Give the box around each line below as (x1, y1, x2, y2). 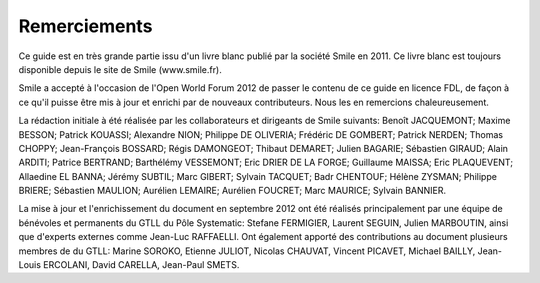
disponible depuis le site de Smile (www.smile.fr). (18, 63, 222, 75)
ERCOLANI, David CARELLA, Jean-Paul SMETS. (43, 259, 240, 271)
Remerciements (18, 15, 153, 37)
